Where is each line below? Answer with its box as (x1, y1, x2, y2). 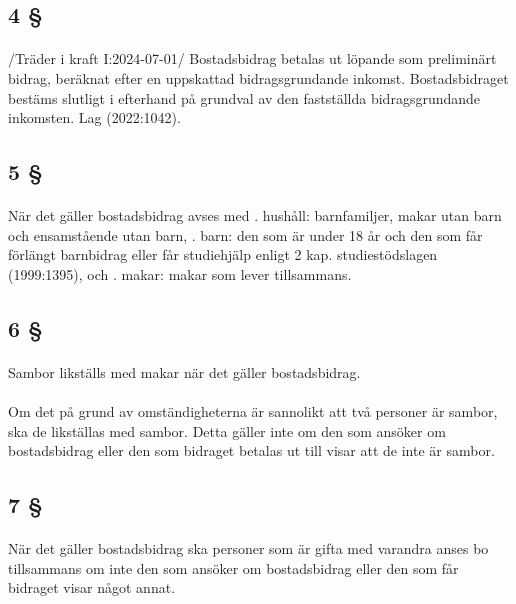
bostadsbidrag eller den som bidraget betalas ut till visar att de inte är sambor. (8, 440, 495, 461)
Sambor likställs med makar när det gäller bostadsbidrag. (8, 361, 361, 382)
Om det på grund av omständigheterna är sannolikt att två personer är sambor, (8, 401, 498, 422)
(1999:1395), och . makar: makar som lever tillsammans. (8, 263, 352, 284)
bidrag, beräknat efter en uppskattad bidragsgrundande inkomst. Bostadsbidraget (8, 67, 509, 88)
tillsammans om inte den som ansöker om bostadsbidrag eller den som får (8, 557, 459, 578)
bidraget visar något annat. (8, 577, 176, 598)
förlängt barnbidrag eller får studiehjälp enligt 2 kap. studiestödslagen (8, 244, 438, 265)
